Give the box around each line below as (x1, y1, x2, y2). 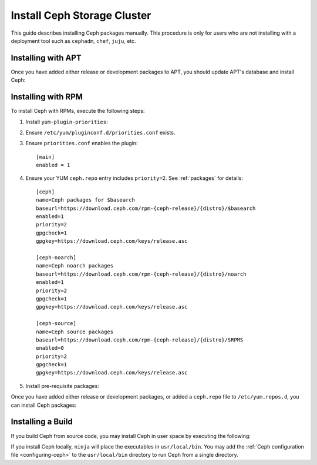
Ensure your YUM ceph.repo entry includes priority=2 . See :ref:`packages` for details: (25, 175, 243, 182)
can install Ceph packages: (11, 402, 76, 409)
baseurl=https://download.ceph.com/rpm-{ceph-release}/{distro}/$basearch (36, 205, 256, 212)
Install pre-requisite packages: (25, 382, 99, 389)
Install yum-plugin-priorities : (25, 118, 108, 125)
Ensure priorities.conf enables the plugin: (25, 140, 138, 147)
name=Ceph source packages (36, 328, 114, 335)
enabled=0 (36, 344, 64, 352)
